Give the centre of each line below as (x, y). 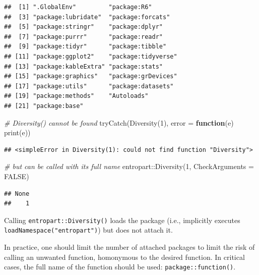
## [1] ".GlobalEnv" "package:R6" (78, 7)
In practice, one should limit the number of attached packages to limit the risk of (129, 247)
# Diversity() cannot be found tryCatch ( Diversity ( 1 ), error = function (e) (119, 122)
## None (17, 194)
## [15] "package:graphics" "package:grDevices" (91, 76)
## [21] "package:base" (44, 106)
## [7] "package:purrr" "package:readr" (83, 37)
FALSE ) (17, 176)
